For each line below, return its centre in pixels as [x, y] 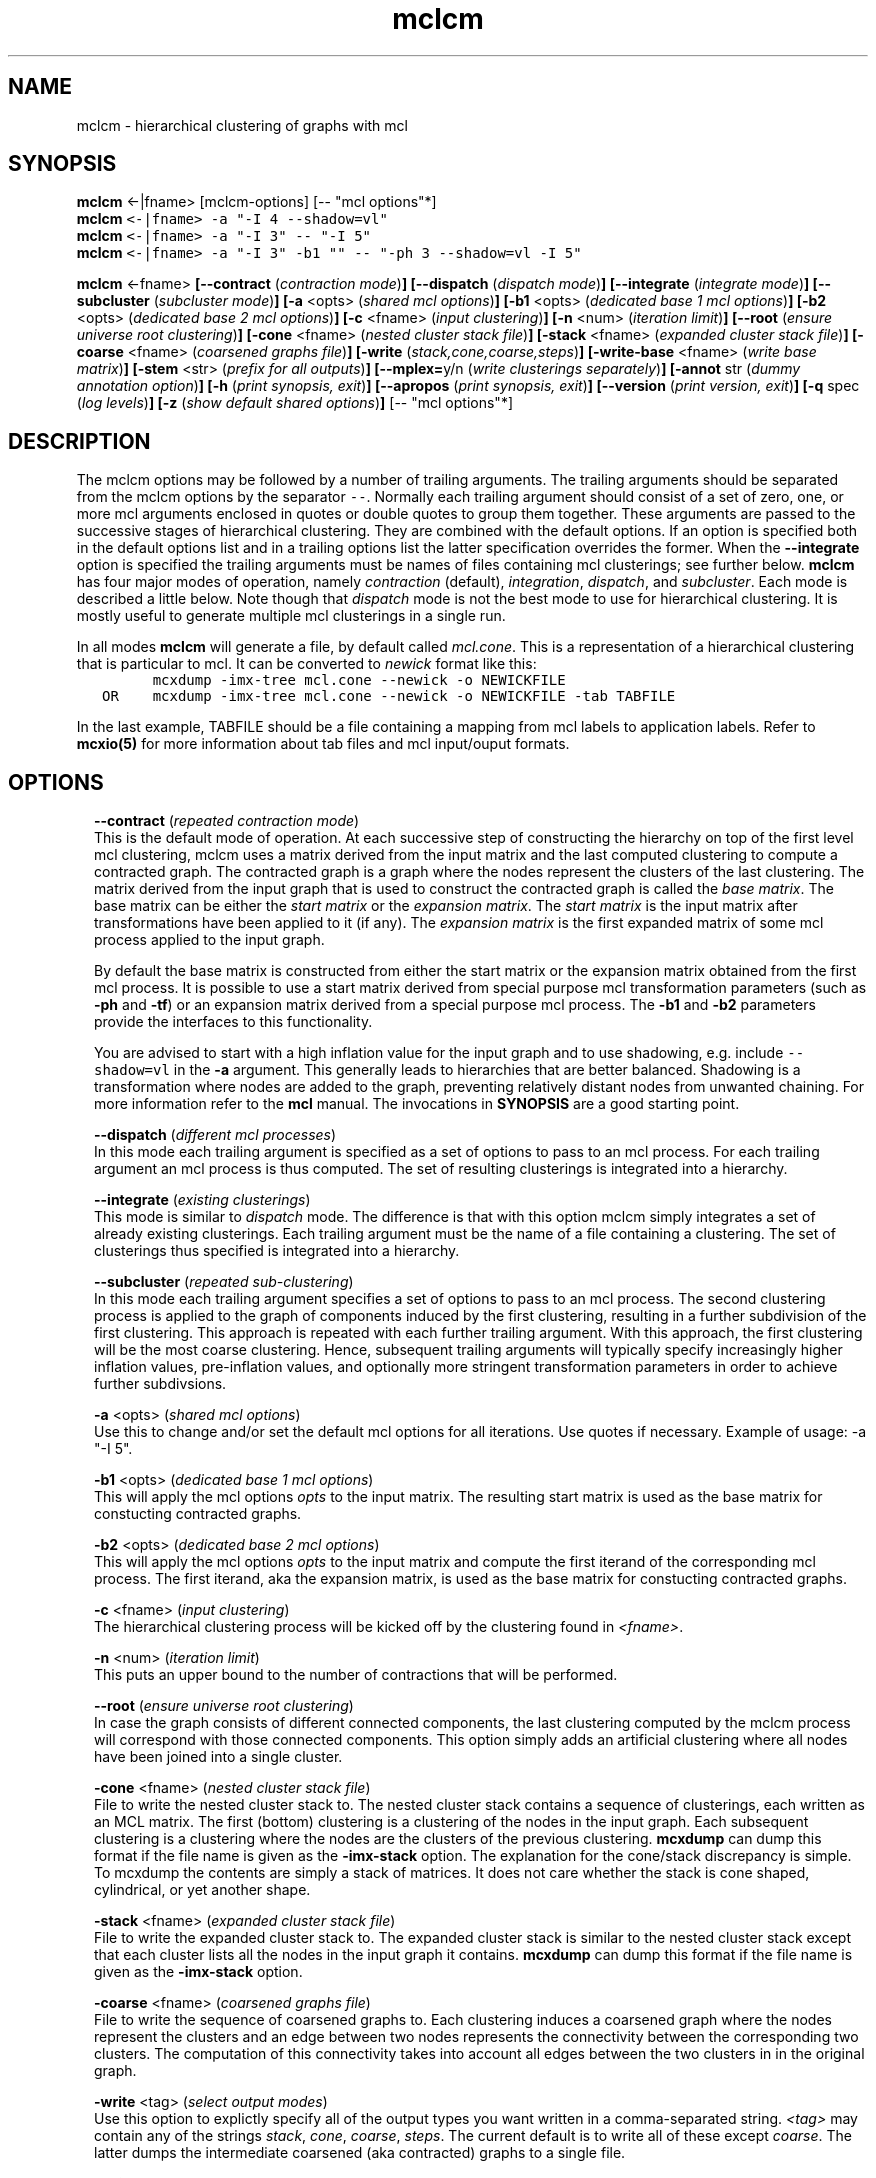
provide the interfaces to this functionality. [233, 1022]
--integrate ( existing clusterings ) [202, 1200]
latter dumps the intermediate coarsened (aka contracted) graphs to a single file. [360, 2153]
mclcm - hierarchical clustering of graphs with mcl [242, 125]
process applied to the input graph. [209, 940]
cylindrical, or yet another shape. [202, 1890]
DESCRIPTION [79, 441]
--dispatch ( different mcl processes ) [215, 1135]
